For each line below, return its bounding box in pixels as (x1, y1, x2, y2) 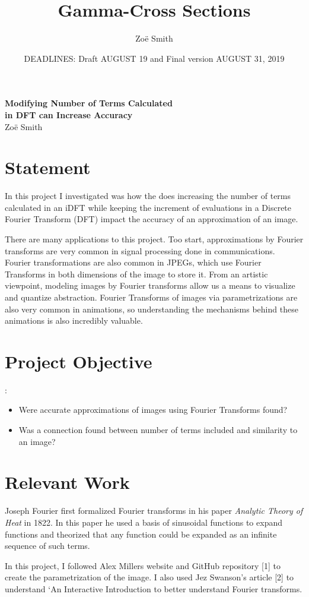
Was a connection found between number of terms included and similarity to (18, 424, 298, 436)
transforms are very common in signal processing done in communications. (5, 244, 275, 257)
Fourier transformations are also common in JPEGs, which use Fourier (5, 256, 262, 269)
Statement (5, 155, 91, 179)
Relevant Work (5, 470, 130, 494)
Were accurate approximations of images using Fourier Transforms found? (18, 403, 288, 416)
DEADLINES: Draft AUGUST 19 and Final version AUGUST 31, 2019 (24, 52, 285, 64)
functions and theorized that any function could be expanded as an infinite (5, 527, 277, 540)
